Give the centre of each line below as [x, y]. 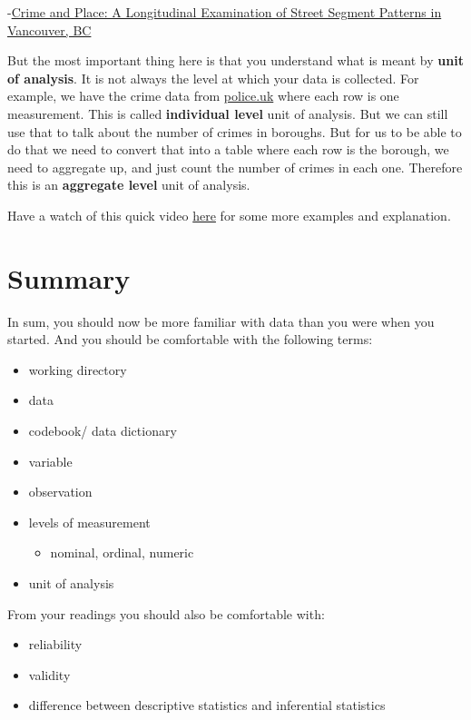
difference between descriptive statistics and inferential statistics [207, 705]
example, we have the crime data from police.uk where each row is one [203, 96]
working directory [78, 369]
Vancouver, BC [49, 30]
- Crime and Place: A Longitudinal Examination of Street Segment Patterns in [225, 12]
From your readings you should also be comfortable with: [166, 613]
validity [49, 674]
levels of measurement [89, 522]
